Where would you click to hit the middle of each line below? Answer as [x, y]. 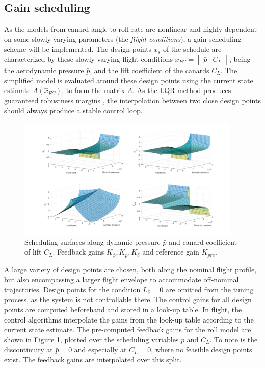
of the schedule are [192, 49]
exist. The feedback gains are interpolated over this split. [93, 360]
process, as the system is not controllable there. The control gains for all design [128, 299]
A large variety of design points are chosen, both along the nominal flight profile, [130, 269]
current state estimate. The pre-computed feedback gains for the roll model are [128, 329]
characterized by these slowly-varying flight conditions [88, 59]
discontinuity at [29, 349]
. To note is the [234, 339]
